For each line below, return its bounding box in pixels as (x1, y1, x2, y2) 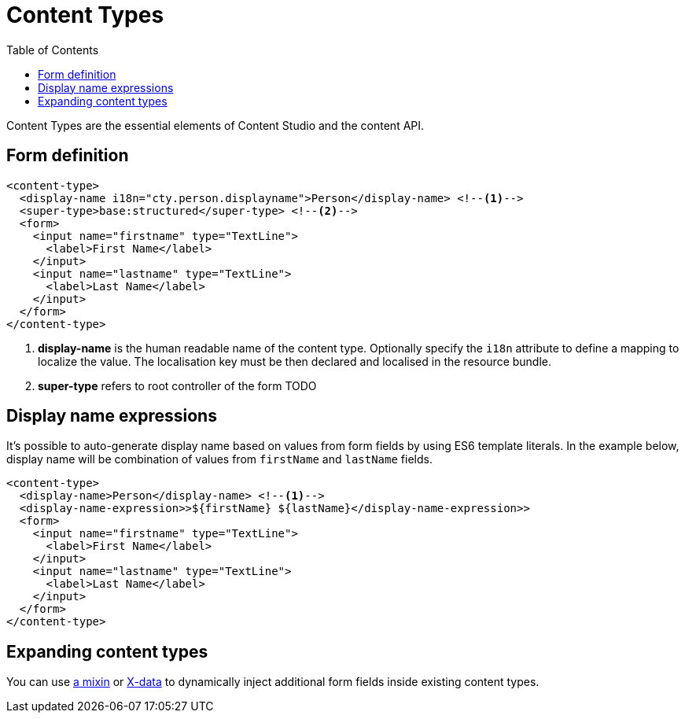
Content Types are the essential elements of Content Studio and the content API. (6, 118, 425, 132)
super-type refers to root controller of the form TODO (38, 378, 317, 393)
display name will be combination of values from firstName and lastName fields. (6, 452, 433, 466)
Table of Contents (6, 42, 99, 57)
